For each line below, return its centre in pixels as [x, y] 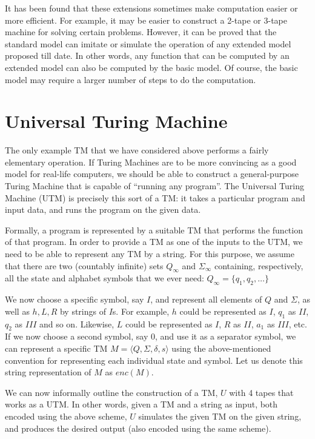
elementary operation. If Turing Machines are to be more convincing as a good [151, 162]
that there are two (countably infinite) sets [84, 265]
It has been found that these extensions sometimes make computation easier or [151, 8]
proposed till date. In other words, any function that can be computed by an [147, 55]
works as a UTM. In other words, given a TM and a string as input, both [141, 404]
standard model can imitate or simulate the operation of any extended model [148, 43]
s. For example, [141, 311]
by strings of [83, 311]
